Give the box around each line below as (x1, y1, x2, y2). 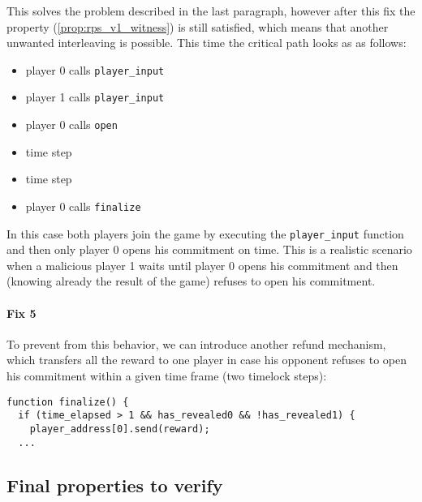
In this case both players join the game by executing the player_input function (6, 225, 404, 242)
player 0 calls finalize (25, 197, 141, 214)
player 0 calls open (25, 116, 118, 133)
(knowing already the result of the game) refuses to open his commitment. (6, 272, 376, 290)
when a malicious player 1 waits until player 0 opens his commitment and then (6, 256, 398, 273)
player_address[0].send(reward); (29, 423, 210, 435)
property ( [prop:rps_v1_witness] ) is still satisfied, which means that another (6, 18, 389, 35)
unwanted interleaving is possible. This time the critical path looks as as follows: (6, 34, 407, 51)
